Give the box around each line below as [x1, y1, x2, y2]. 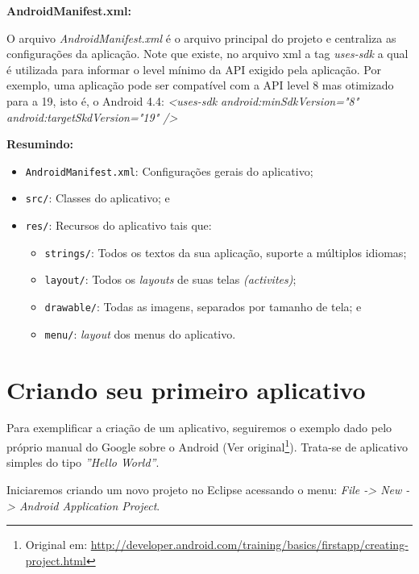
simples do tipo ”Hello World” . [6, 454, 160, 471]
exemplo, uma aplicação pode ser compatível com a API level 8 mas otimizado [6, 77, 394, 94]
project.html [25, 551, 86, 568]
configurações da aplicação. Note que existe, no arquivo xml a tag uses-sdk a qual [6, 45, 409, 62]
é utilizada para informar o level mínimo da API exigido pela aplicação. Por [6, 60, 381, 77]
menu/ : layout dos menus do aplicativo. [44, 325, 236, 342]
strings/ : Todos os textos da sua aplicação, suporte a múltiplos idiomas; [44, 243, 407, 260]
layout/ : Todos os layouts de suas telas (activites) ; [44, 271, 297, 288]
